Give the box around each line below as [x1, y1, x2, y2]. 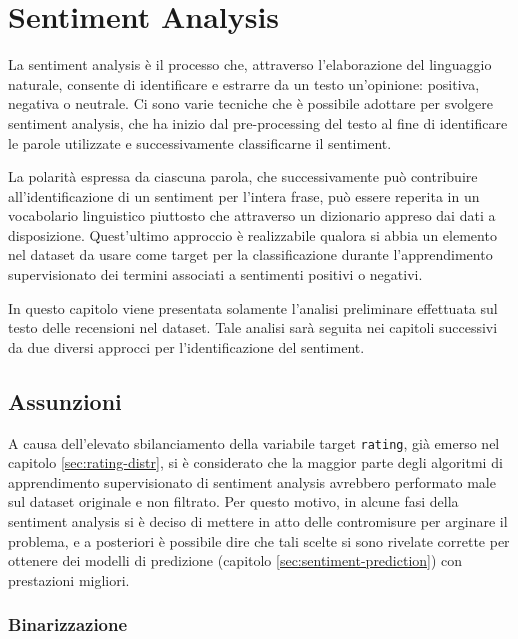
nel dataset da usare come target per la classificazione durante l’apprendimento [8, 244, 493, 265]
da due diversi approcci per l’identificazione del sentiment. [8, 336, 365, 357]
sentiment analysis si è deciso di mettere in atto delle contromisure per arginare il [8, 511, 508, 532]
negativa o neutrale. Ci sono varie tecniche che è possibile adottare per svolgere [8, 93, 493, 114]
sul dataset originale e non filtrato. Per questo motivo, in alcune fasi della [8, 491, 459, 512]
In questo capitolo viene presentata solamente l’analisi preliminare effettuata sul [8, 297, 498, 318]
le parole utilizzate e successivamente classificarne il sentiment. [8, 132, 392, 153]
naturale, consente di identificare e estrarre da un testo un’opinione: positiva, [8, 73, 480, 94]
